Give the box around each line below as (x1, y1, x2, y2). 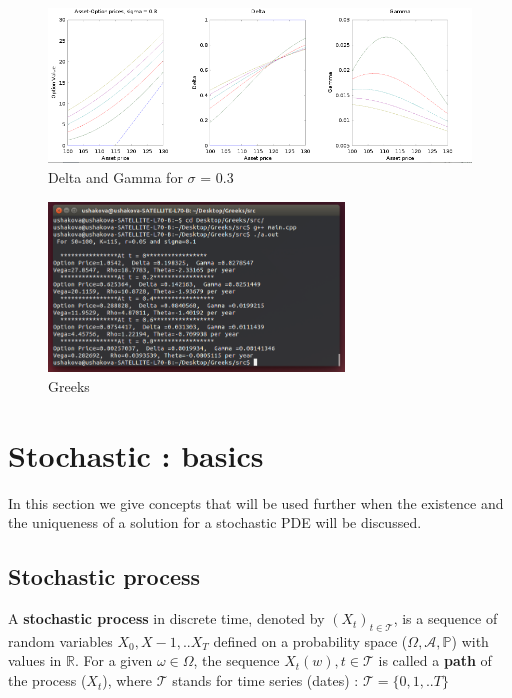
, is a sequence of (393, 608, 498, 629)
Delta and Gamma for (48, 166, 183, 187)
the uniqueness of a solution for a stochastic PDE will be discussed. (8, 512, 422, 533)
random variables (8, 630, 113, 651)
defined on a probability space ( (213, 630, 408, 651)
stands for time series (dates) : (172, 670, 359, 691)
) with (451, 630, 489, 651)
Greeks (48, 375, 90, 396)
